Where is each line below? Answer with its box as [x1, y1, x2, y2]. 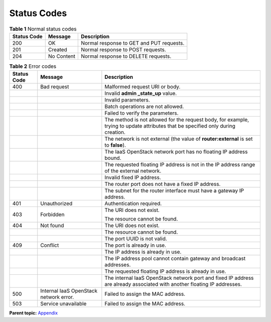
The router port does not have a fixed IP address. [104, 181, 221, 188]
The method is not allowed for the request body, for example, [104, 116, 249, 123]
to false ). [104, 142, 126, 149]
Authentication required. [104, 200, 162, 207]
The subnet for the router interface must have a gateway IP [104, 187, 244, 194]
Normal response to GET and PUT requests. [81, 39, 185, 46]
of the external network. [104, 167, 162, 174]
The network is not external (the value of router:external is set [104, 136, 253, 143]
